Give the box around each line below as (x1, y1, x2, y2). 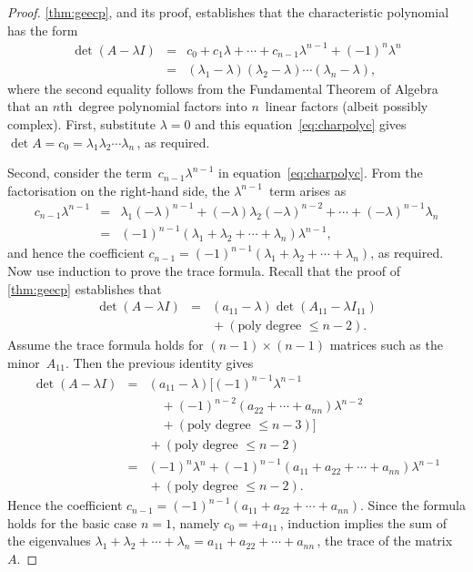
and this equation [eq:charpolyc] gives (195, 114, 407, 133)
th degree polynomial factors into (60, 97, 247, 116)
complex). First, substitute (7, 114, 156, 133)
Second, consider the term (7, 163, 152, 182)
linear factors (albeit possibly (265, 97, 428, 116)
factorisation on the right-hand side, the (7, 180, 230, 199)
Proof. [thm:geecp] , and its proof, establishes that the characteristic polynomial (7, 3, 449, 21)
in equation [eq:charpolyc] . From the (218, 163, 423, 182)
